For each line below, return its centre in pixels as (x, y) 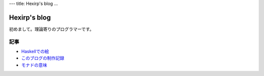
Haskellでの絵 (35, 52)
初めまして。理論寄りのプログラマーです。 (51, 29)
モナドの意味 (34, 65)
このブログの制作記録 (43, 58)
